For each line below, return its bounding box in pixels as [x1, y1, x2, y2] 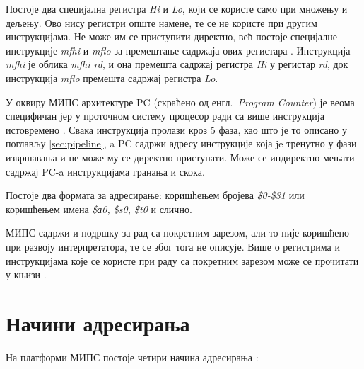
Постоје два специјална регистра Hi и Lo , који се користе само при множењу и [6, 1, 348, 16]
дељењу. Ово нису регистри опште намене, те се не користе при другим [6, 15, 317, 30]
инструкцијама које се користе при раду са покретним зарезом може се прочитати [6, 253, 359, 268]
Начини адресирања [6, 308, 190, 337]
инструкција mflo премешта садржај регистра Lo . [6, 70, 218, 85]
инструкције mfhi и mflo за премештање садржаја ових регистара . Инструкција [6, 42, 351, 57]
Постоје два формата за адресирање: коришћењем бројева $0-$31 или [6, 188, 305, 203]
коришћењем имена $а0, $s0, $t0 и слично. [6, 201, 192, 216]
